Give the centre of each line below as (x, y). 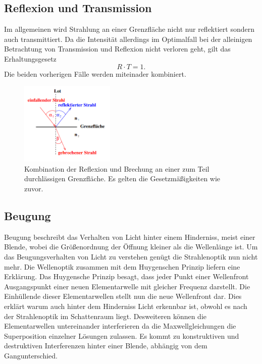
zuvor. (34, 189)
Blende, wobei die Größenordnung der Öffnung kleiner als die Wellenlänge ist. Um (131, 247)
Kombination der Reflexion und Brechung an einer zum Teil (117, 168)
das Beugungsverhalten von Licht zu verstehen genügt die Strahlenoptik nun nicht (131, 257)
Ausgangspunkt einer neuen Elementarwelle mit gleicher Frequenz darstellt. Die (127, 286)
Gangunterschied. (31, 355)
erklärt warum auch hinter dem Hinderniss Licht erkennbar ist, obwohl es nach (126, 306)
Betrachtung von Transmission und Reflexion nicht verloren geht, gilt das (117, 49)
